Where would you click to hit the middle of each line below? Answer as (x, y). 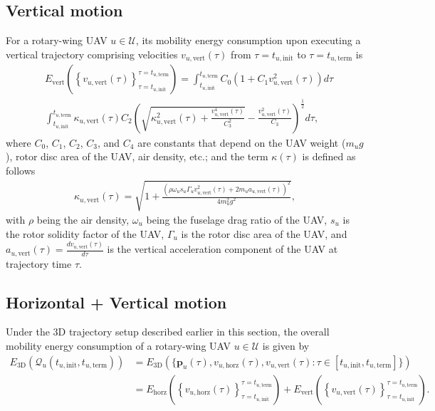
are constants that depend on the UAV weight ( (242, 142)
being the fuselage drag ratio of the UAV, (237, 220)
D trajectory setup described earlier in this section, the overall (194, 332)
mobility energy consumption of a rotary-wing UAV (118, 345)
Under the (28, 332)
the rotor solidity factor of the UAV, (85, 233)
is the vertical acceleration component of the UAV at (222, 249)
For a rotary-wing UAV (57, 40)
